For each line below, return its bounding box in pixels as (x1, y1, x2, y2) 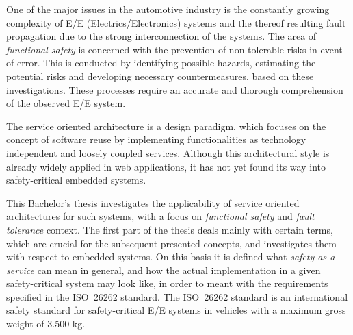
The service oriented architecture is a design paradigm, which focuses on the (6, 119, 326, 133)
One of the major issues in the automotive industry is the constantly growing (6, 2, 330, 16)
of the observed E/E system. (6, 96, 126, 110)
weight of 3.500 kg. (6, 317, 86, 331)
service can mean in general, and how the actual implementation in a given (6, 262, 321, 277)
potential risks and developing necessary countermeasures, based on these (6, 69, 314, 83)
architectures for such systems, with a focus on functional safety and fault (6, 209, 315, 223)
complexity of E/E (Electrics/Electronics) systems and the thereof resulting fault (6, 15, 346, 29)
